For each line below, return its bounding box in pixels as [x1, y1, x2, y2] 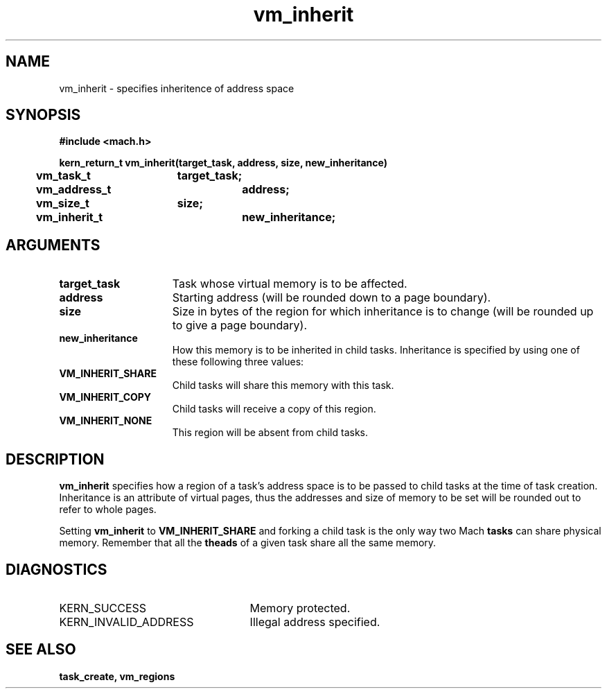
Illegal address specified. [249, 614, 380, 629]
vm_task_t [36, 168, 91, 183]
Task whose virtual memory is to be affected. [172, 277, 407, 291]
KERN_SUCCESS [59, 600, 147, 615]
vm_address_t [36, 182, 112, 197]
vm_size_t [36, 196, 89, 211]
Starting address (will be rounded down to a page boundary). [172, 290, 491, 305]
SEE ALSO [6, 641, 76, 659]
